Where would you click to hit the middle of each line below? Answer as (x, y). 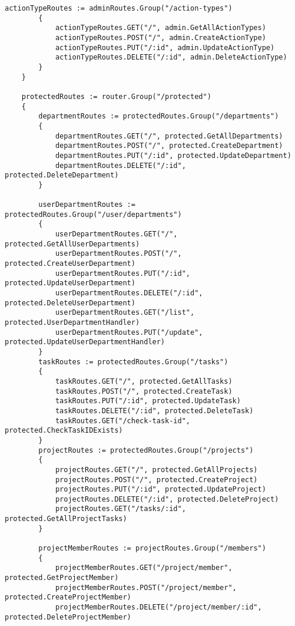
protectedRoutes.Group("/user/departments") (93, 214)
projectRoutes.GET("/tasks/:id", (120, 509)
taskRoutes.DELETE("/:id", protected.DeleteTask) (154, 411)
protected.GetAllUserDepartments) (72, 244)
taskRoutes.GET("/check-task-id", (122, 421)
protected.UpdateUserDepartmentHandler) (85, 342)
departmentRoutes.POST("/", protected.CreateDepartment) (169, 146)
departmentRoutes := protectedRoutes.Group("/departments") (159, 116)
